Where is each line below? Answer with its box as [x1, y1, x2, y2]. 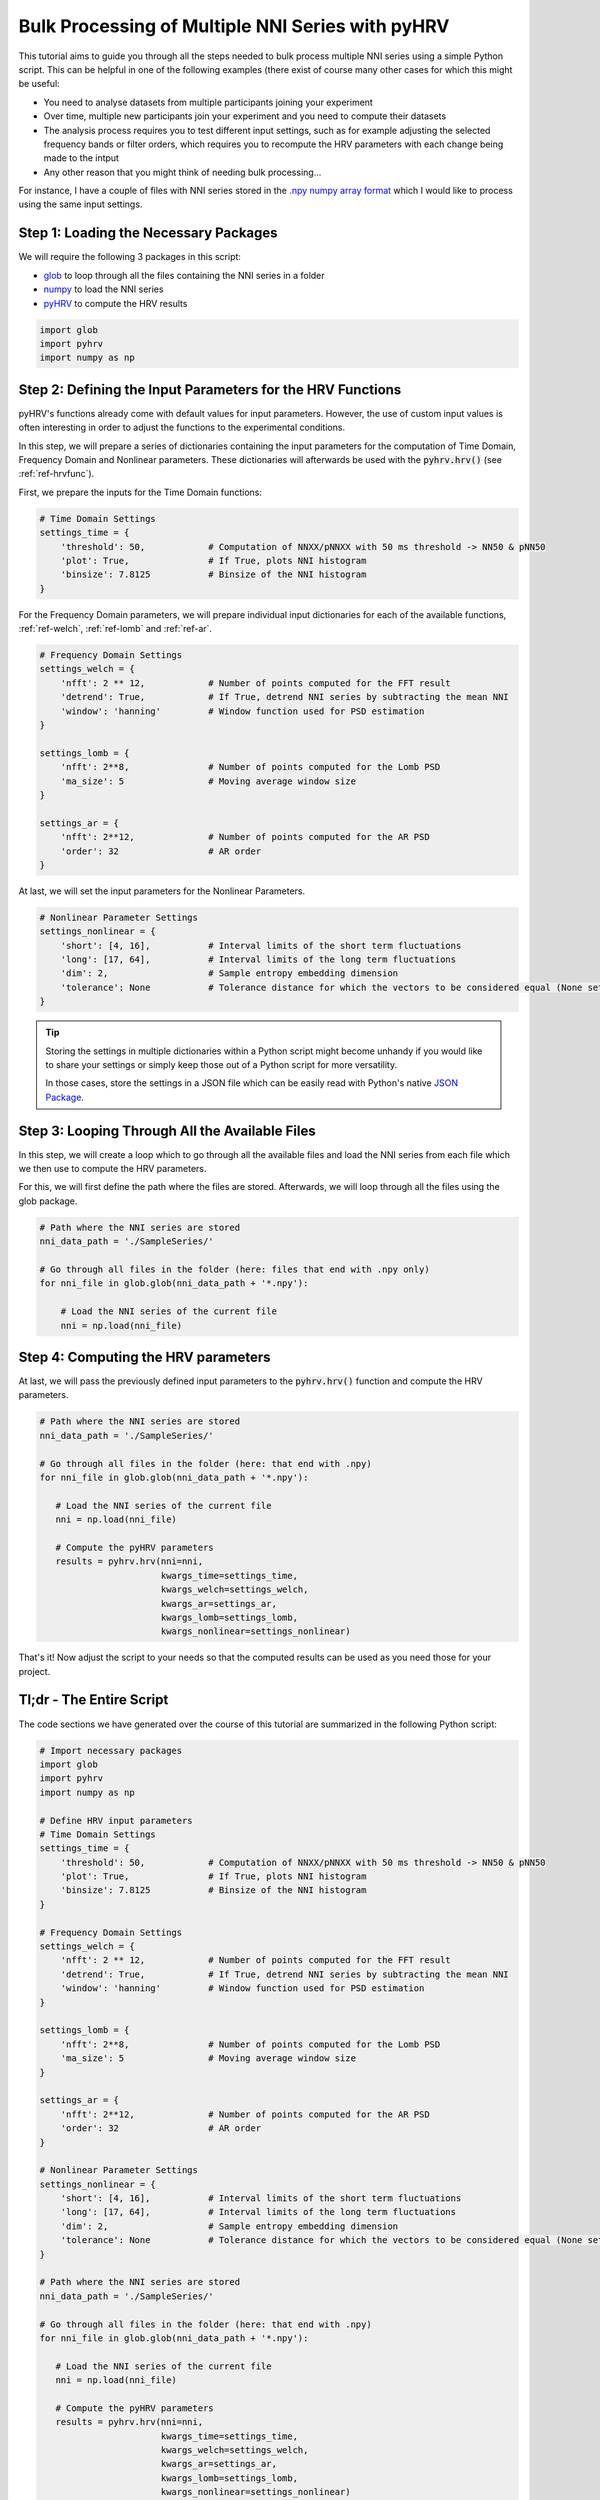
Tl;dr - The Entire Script [18, 1691, 169, 1709]
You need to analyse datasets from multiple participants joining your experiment [43, 96, 374, 108]
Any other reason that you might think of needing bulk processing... [43, 166, 322, 178]
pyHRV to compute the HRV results [43, 297, 188, 309]
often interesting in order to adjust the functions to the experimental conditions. [18, 421, 345, 434]
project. [18, 1665, 51, 1677]
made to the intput [43, 152, 120, 164]
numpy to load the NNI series [43, 283, 164, 295]
